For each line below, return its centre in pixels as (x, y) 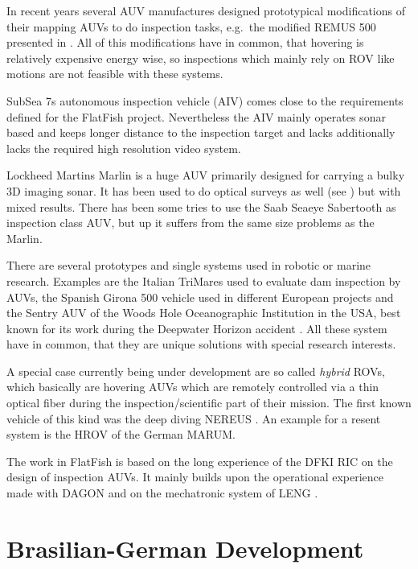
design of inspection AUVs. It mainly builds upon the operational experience (195, 477)
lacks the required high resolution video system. (124, 148)
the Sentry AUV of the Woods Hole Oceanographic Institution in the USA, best (204, 313)
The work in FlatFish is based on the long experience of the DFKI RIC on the (200, 461)
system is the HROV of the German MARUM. (121, 434)
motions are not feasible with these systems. (115, 74)
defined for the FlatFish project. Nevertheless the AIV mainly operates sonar (196, 116)
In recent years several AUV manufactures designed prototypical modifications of (206, 10)
